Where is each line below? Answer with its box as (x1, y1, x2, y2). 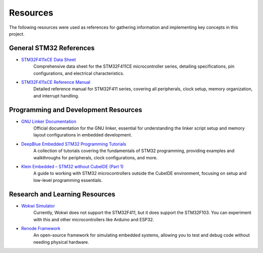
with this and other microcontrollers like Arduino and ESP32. (33, 216, 154, 222)
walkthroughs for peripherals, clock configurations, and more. (33, 155, 158, 160)
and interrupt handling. (33, 93, 79, 98)
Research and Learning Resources (9, 190, 115, 198)
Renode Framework (21, 225, 61, 231)
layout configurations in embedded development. (33, 132, 132, 138)
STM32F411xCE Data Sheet (21, 57, 76, 62)
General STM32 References (9, 44, 95, 52)
